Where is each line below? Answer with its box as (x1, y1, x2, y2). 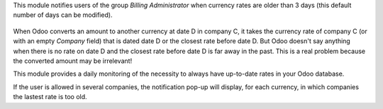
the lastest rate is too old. (13, 93, 88, 101)
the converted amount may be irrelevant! (13, 57, 133, 65)
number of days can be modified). (13, 11, 113, 19)
